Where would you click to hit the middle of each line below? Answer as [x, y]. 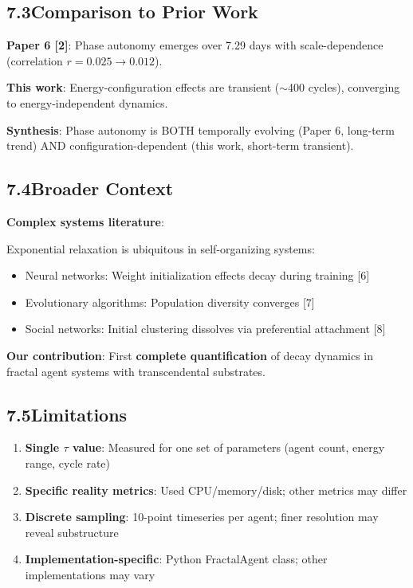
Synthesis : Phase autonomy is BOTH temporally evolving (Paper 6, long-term [201, 129]
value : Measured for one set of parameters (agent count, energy [228, 447]
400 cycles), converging [344, 87]
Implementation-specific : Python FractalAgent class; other [176, 559]
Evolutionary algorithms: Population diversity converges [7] [170, 302]
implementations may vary [90, 574]
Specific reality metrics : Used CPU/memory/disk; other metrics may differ [216, 490]
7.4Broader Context [90, 188]
